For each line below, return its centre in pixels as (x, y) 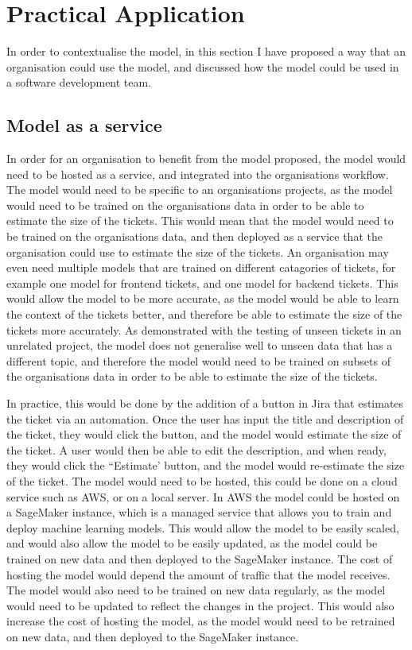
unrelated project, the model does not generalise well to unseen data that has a (200, 345)
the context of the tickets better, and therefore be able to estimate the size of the (204, 314)
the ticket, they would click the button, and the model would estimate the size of (204, 434)
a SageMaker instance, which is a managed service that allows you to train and (199, 512)
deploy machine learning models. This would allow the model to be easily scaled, (203, 527)
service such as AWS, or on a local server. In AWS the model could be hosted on (203, 496)
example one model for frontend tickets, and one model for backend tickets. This (202, 282)
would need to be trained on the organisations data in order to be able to (185, 205)
